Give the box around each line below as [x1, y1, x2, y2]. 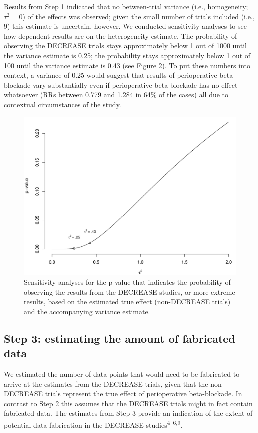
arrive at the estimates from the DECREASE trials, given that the [4, 378, 208, 389]
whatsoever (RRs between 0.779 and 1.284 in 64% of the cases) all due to [4, 89, 229, 100]
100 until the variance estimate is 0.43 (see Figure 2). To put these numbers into [4, 60, 250, 70]
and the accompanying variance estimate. [24, 306, 150, 316]
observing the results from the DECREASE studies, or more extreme [24, 286, 235, 297]
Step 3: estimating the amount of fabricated [4, 330, 235, 346]
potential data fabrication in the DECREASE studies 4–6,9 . [4, 418, 183, 430]
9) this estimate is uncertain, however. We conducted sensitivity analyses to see [4, 21, 247, 31]
